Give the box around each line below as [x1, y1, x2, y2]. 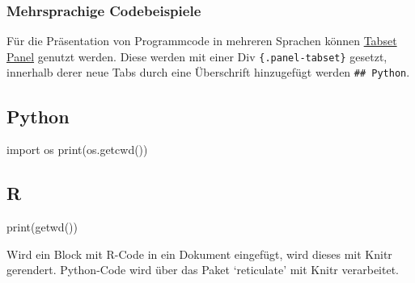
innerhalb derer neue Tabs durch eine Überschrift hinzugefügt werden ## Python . [6, 64, 410, 81]
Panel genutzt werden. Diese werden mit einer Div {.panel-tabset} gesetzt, [6, 48, 387, 65]
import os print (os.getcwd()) [6, 141, 148, 158]
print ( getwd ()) [6, 218, 78, 235]
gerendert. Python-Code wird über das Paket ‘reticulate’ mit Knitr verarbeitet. [6, 261, 399, 278]
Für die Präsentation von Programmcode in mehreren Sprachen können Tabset [6, 32, 397, 49]
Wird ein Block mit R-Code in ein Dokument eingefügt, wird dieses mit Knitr [6, 245, 392, 262]
